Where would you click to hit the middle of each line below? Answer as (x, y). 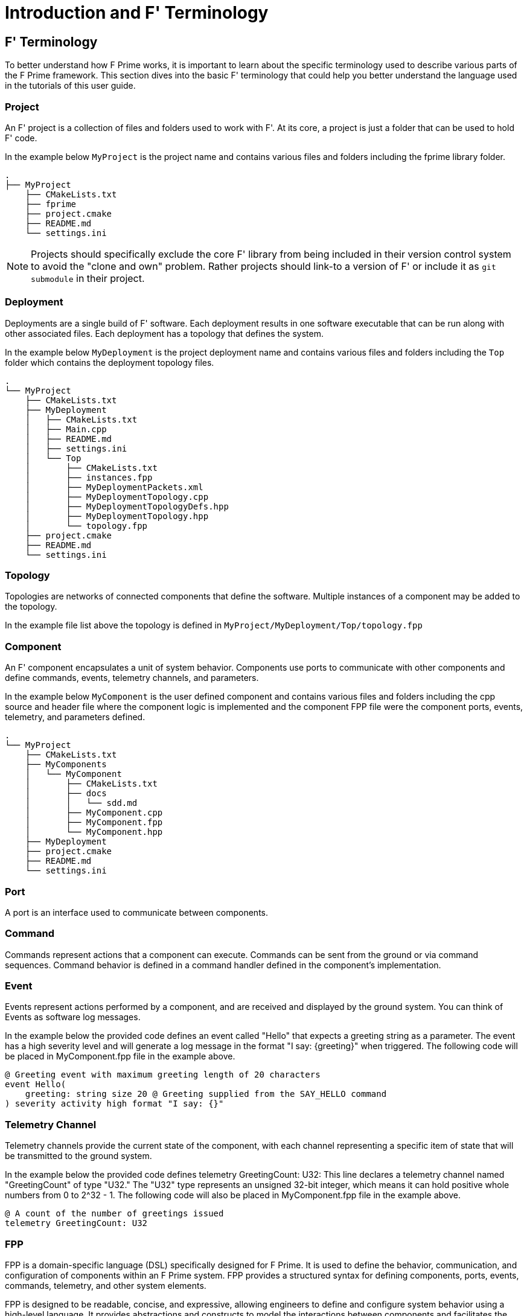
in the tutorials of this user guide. (70, 86)
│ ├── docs (66, 794)
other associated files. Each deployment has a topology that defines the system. (164, 333)
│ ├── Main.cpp (66, 429)
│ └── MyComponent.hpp (94, 832)
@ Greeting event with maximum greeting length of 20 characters (163, 1075)
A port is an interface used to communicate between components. (137, 912)
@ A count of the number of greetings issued (114, 1214)
